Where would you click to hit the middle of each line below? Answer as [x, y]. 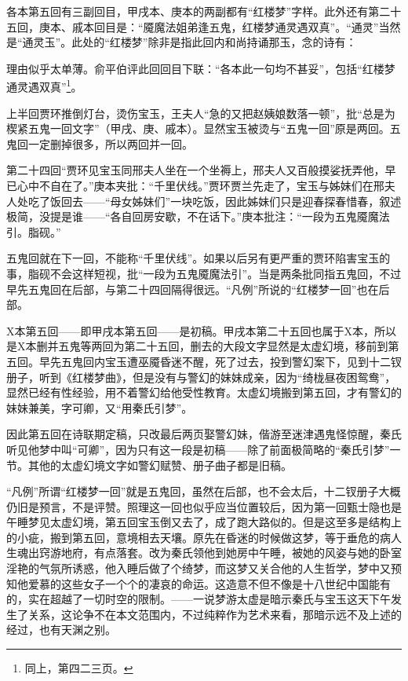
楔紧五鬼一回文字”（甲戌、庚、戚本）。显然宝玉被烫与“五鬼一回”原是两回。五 [204, 128]
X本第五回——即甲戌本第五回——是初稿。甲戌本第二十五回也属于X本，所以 [201, 330]
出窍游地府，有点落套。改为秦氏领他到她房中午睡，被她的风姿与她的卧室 [215, 553]
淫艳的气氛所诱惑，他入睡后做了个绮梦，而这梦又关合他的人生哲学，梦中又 [199, 568]
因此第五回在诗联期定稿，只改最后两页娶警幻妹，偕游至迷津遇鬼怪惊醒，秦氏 [204, 434]
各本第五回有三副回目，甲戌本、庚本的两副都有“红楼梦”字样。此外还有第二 [199, 11]
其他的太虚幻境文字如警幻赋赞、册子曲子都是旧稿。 [160, 465]
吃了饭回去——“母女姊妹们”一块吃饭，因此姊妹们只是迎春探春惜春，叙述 [215, 201]
